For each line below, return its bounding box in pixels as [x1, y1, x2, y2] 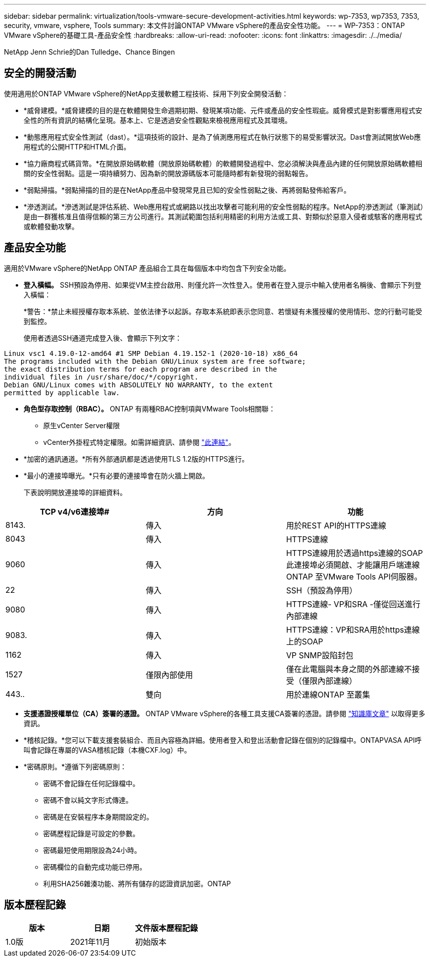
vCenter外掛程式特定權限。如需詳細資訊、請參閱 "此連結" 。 [43, 437, 236, 446]
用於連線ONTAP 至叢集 [286, 689, 370, 699]
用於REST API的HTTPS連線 [286, 520, 386, 530]
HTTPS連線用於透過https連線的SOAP [286, 548, 423, 558]
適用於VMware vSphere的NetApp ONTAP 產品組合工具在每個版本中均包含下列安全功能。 [4, 263, 291, 272]
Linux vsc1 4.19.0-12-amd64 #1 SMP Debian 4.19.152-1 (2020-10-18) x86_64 [4, 349, 298, 357]
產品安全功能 [4, 241, 66, 254]
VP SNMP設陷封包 [286, 650, 353, 660]
